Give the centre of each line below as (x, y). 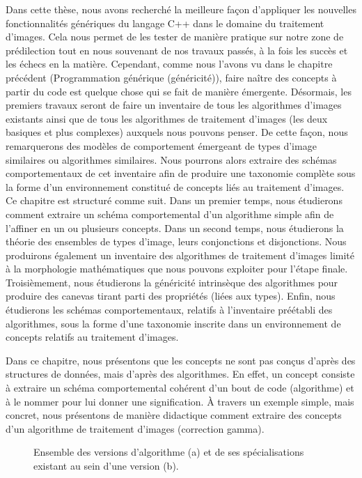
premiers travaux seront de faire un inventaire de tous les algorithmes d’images (174, 105)
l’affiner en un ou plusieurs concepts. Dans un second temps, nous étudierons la (175, 228)
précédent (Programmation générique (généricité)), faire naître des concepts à (171, 77)
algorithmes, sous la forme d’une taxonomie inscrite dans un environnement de (173, 323)
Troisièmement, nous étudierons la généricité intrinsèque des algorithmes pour (172, 282)
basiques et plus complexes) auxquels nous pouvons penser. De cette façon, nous (177, 132)
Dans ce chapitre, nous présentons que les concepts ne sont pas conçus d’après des (181, 360)
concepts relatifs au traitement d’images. (92, 337)
